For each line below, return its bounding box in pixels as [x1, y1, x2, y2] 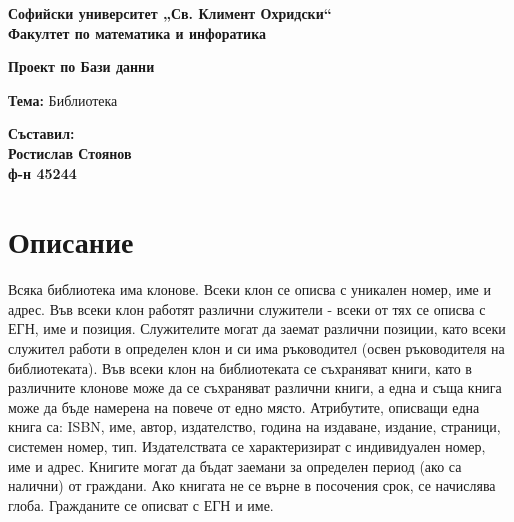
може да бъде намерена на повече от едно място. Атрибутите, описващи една [8, 396, 480, 417]
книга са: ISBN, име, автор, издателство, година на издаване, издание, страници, [8, 416, 501, 437]
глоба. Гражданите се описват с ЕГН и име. [8, 494, 274, 515]
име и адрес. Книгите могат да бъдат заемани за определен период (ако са [8, 455, 462, 476]
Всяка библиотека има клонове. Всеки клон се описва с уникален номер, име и [8, 279, 491, 300]
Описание [8, 221, 134, 262]
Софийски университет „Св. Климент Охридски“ [8, 3, 332, 23]
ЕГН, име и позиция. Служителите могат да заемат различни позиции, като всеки [8, 318, 506, 339]
